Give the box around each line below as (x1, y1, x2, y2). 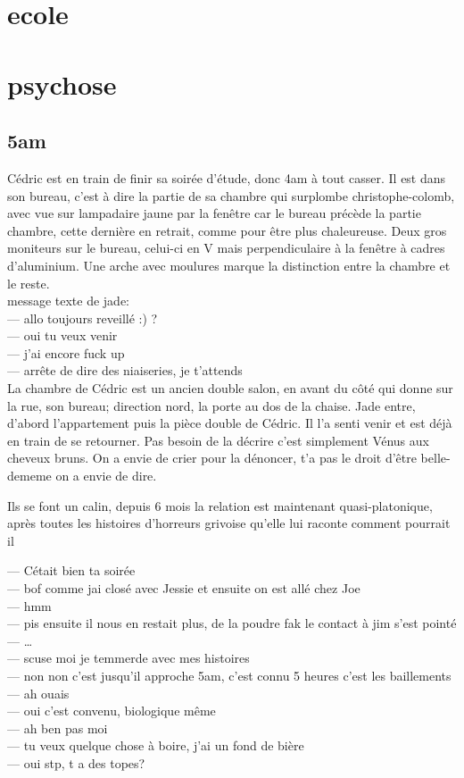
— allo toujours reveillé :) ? (7, 308, 158, 327)
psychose (7, 65, 117, 102)
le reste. (7, 273, 50, 292)
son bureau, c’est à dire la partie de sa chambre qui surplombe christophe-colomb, (7, 186, 455, 205)
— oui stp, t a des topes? (7, 753, 145, 772)
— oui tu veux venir (7, 326, 118, 345)
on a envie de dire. (55, 466, 157, 485)
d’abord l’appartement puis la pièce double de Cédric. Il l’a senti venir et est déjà (7, 414, 452, 432)
